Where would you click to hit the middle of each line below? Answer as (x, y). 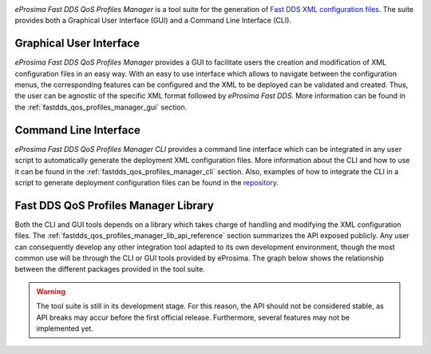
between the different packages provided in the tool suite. (110, 269)
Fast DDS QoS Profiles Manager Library (115, 205)
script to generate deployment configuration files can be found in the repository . (147, 182)
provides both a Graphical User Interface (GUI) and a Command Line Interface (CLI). (153, 21)
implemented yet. (65, 328)
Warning (51, 291)
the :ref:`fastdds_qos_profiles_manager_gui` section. (101, 107)
